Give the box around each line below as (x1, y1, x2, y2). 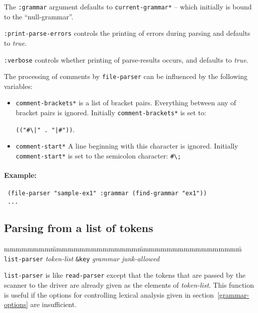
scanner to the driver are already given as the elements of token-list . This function (4, 279, 254, 290)
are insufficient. (30, 299, 77, 310)
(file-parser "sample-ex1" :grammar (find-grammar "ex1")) (7, 190, 207, 197)
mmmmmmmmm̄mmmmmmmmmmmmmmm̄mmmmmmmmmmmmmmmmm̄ (4, 243, 242, 253)
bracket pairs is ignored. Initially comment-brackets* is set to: (15, 107, 206, 118)
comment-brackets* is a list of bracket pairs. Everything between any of (15, 97, 236, 108)
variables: (4, 80, 33, 91)
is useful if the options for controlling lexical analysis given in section (4, 289, 214, 300)
